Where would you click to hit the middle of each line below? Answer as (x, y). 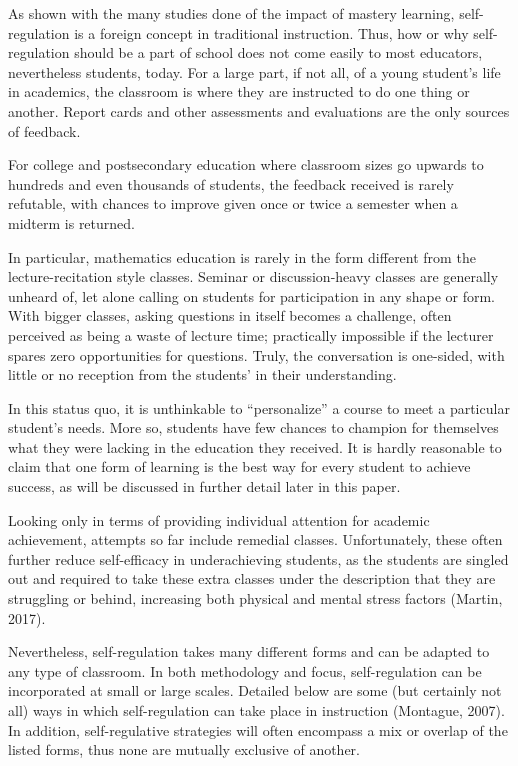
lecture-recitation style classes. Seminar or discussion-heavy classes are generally (253, 276)
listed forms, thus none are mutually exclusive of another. (184, 749)
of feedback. (44, 130)
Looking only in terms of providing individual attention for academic (219, 519)
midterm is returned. (71, 222)
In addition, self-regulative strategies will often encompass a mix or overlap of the (258, 729)
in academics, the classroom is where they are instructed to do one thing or (239, 91)
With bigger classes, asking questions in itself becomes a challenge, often (230, 315)
